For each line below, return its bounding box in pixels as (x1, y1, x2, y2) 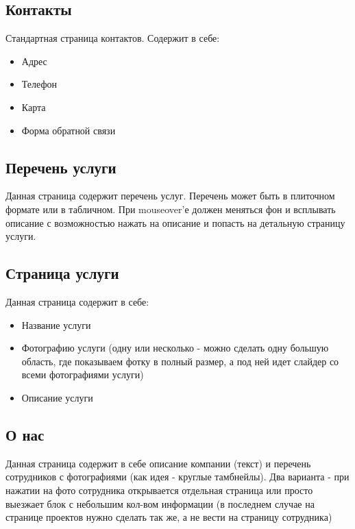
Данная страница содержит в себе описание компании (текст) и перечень (5, 456, 311, 470)
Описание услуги (21, 390, 93, 404)
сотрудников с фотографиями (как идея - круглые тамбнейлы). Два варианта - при (5, 469, 350, 484)
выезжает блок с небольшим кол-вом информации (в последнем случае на (5, 496, 315, 510)
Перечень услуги (5, 156, 117, 177)
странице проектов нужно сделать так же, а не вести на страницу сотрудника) (5, 510, 332, 524)
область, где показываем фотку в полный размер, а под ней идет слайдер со (21, 354, 339, 368)
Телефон (21, 77, 57, 91)
